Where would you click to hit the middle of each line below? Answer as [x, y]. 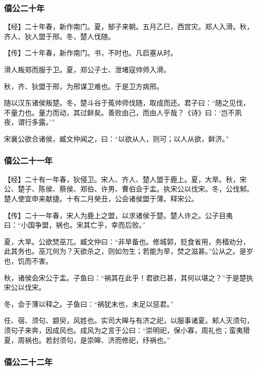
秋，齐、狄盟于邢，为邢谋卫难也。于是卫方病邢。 [84, 86]
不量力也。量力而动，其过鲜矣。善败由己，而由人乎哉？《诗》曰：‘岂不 [119, 112]
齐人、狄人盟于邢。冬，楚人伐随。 [59, 36]
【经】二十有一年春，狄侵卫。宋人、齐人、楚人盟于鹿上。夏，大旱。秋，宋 [125, 179]
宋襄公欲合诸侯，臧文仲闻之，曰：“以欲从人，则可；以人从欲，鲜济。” [117, 138]
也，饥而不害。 [28, 260]
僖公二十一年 [28, 161]
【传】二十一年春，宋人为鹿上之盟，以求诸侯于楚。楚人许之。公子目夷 [118, 215]
